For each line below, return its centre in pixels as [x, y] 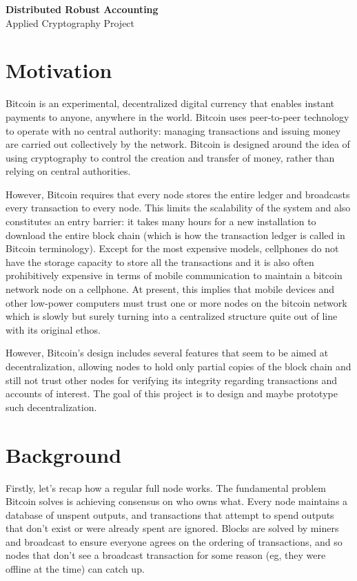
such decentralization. [51, 407]
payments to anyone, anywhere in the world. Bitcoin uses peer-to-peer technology [177, 116]
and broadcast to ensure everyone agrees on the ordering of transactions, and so [174, 541]
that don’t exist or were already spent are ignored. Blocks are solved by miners [172, 528]
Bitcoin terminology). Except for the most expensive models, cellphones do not [172, 248]
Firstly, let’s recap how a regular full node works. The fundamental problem [166, 487]
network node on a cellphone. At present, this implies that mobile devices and [170, 289]
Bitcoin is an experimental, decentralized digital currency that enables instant [170, 103]
